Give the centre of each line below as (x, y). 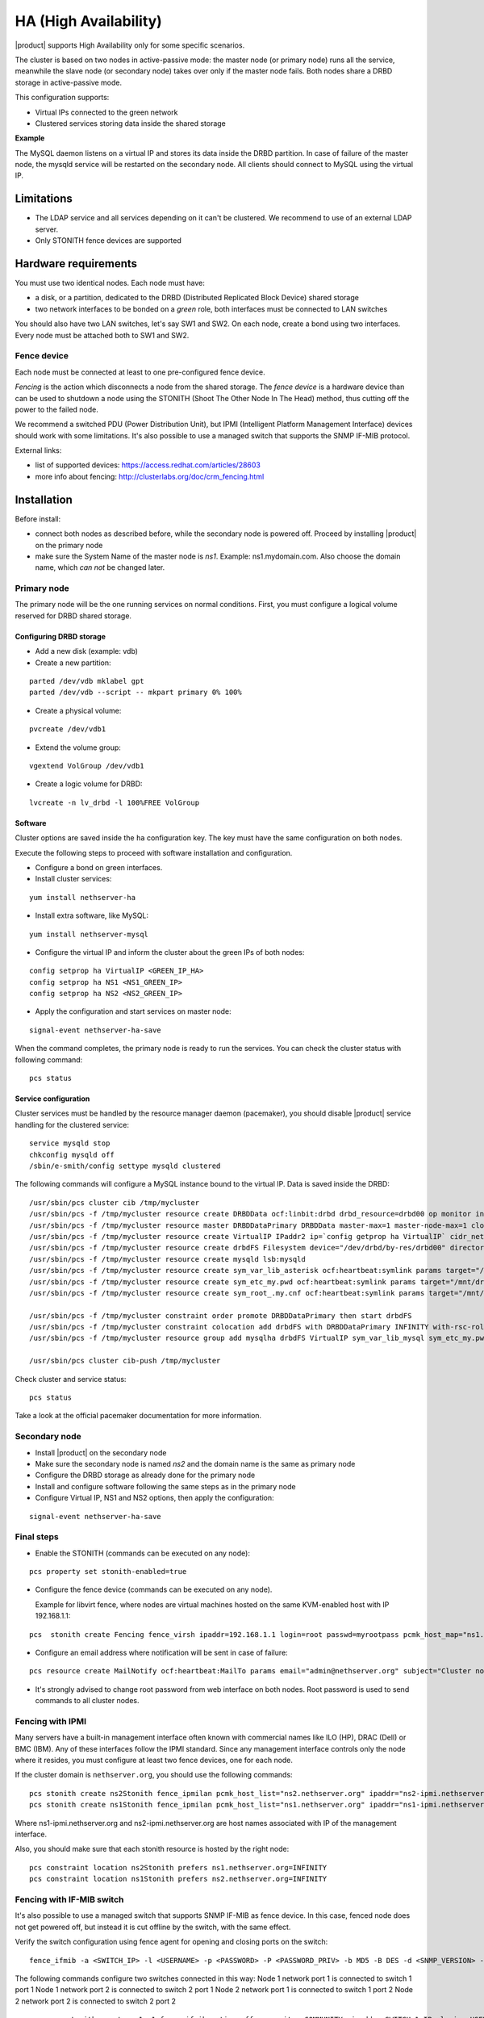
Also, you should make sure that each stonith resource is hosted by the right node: (152, 1849)
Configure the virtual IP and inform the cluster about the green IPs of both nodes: (170, 952)
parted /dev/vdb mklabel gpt (87, 681)
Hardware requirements (76, 264)
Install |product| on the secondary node (101, 1452)
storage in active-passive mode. (69, 82)
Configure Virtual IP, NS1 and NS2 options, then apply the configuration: (154, 1498)
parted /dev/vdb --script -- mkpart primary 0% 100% (136, 693)
